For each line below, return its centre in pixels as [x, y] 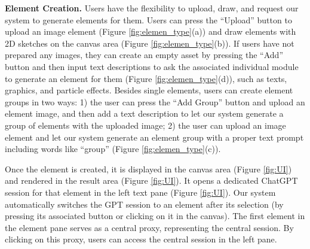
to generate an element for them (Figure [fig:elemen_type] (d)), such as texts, [146, 78]
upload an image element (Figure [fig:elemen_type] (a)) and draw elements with [151, 31]
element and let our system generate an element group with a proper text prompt [154, 137]
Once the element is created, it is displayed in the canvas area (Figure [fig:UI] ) [148, 168]
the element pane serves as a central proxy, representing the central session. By [149, 227]
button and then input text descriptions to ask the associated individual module [152, 66]
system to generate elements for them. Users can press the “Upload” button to [148, 19]
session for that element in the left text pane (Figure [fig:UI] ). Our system [140, 192]
